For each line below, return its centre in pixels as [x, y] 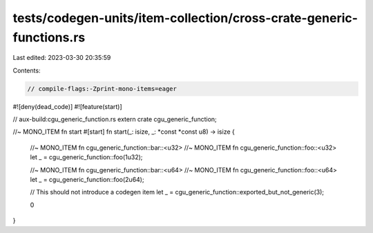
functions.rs [49, 37]
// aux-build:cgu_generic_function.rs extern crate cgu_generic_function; [115, 119]
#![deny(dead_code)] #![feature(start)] [67, 106]
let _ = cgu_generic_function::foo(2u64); [87, 180]
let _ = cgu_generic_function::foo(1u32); [86, 157]
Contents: [27, 70]
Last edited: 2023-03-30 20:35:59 [62, 58]
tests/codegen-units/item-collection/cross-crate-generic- [185, 18]
